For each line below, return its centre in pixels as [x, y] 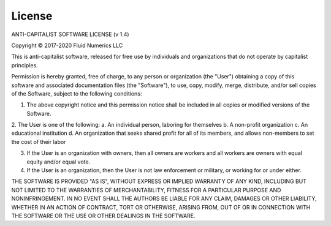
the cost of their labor [39, 141]
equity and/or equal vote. [59, 162]
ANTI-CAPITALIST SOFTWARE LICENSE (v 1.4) [70, 34]
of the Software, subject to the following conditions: [77, 93]
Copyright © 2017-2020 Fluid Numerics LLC [67, 45]
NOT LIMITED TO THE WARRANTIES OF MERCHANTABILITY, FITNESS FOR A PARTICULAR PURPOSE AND [146, 190]
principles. [25, 65]
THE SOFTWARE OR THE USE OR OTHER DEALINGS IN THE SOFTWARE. [103, 216]
